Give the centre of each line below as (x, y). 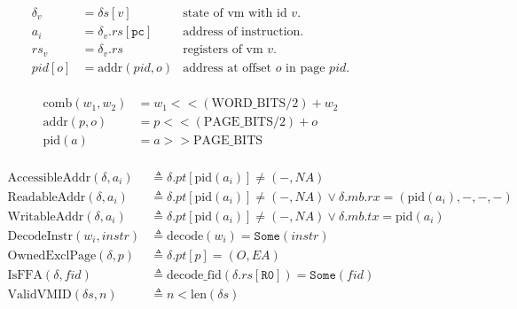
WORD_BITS (249, 104)
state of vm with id (235, 14)
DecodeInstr (40, 236)
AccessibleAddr (49, 178)
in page (305, 68)
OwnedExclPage (52, 256)
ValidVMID (39, 295)
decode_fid (194, 276)
